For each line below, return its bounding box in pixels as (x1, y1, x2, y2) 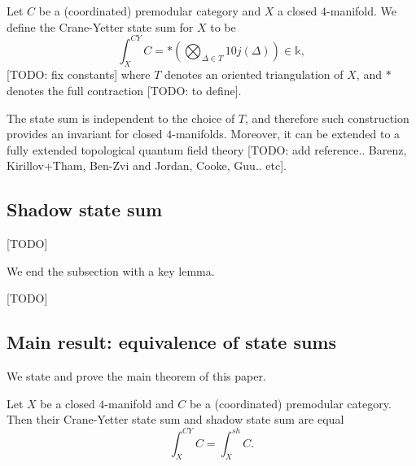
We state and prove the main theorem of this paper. (7, 368, 266, 385)
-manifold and (104, 394, 174, 412)
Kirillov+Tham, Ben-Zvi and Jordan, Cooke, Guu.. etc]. (7, 157, 287, 174)
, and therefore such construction (245, 109, 409, 126)
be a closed (40, 394, 95, 412)
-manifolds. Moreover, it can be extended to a (172, 125, 401, 142)
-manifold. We (326, 2, 397, 19)
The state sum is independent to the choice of (7, 109, 235, 126)
